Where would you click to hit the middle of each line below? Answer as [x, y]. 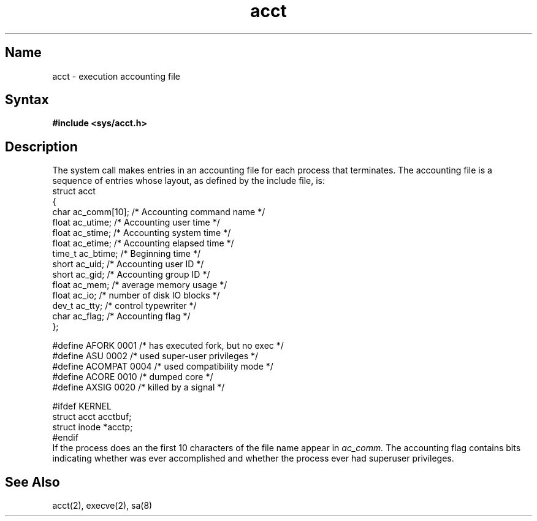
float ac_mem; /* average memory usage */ [140, 285]
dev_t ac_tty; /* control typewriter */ [124, 306]
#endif [65, 438]
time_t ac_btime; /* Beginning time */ [126, 254]
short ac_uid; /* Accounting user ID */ [128, 264]
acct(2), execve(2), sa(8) [102, 506]
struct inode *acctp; [93, 427]
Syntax [27, 100]
